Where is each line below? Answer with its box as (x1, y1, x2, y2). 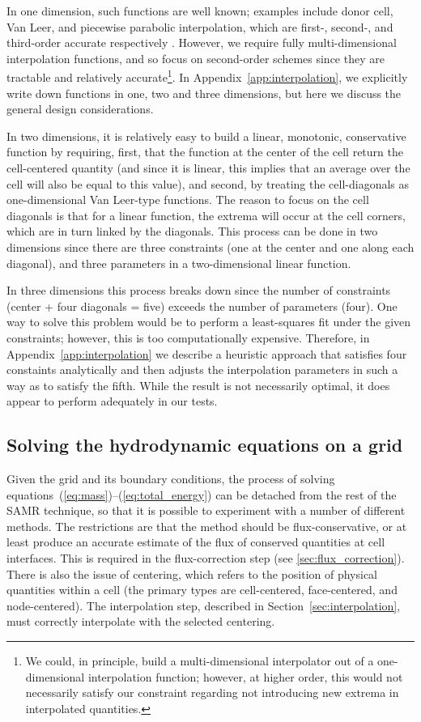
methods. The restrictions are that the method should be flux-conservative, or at (6, 517, 407, 534)
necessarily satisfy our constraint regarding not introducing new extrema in (25, 684, 399, 701)
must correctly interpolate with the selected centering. (6, 613, 275, 630)
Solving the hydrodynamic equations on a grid (6, 432, 403, 457)
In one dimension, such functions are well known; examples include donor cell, (6, 2, 393, 19)
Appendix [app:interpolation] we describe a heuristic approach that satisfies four (6, 345, 407, 362)
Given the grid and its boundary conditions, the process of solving (6, 470, 335, 487)
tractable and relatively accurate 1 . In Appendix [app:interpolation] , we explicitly (6, 66, 408, 86)
